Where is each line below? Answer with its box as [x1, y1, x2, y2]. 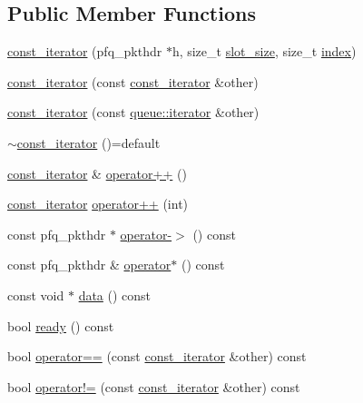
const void [7, 285, 64, 304]
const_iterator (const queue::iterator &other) [7, 103, 260, 122]
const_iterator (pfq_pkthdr [7, 42, 162, 61]
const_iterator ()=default [16, 133, 161, 152]
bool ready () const [7, 316, 114, 335]
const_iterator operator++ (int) [7, 194, 189, 213]
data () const [78, 285, 152, 304]
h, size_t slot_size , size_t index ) [172, 42, 357, 61]
